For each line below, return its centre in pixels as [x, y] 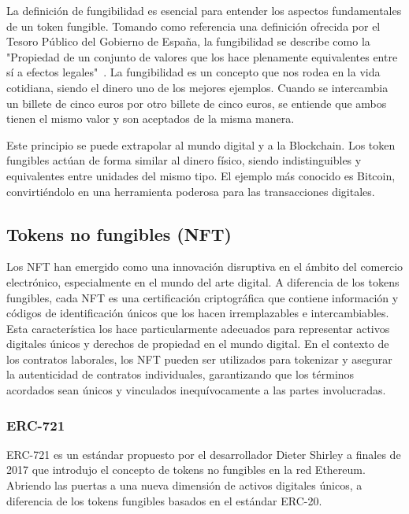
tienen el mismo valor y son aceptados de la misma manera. [151, 118]
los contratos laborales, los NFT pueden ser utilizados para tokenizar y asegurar [199, 359]
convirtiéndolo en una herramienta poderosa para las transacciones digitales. [191, 191]
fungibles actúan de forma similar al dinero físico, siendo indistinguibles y [184, 160]
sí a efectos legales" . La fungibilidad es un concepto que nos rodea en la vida [193, 72]
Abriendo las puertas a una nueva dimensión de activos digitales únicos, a [184, 485]
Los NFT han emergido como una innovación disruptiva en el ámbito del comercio [205, 266]
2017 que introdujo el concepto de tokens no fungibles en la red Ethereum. [186, 470]
